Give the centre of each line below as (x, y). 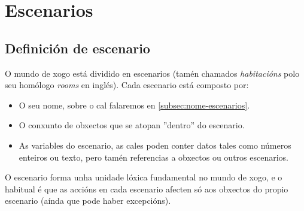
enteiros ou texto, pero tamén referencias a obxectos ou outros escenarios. (153, 157)
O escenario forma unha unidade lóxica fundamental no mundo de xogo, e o (144, 177)
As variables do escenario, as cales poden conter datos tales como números (155, 145)
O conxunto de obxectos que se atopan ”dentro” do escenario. (132, 125)
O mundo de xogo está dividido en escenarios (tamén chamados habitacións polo (152, 73)
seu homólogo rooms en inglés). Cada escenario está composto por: (127, 85)
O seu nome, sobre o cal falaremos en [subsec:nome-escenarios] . (134, 105)
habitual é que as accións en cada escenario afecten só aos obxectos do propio (147, 189)
